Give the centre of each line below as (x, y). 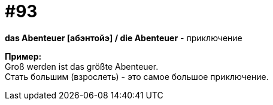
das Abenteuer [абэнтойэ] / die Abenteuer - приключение (124, 38)
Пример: (23, 56)
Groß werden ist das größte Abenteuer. (82, 66)
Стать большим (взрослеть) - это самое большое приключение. (137, 76)
